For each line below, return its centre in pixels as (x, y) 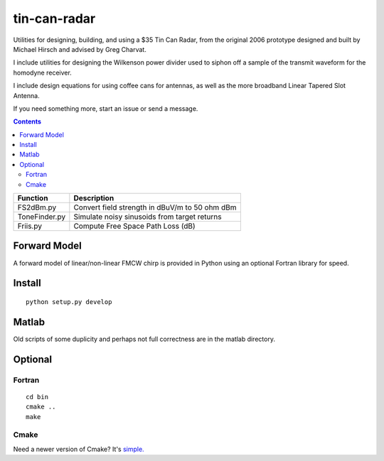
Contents (27, 121)
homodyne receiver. (43, 72)
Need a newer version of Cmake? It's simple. (79, 449)
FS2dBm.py (37, 207)
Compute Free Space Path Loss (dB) (134, 226)
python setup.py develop (69, 302)
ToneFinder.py (42, 217)
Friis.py (30, 226)
